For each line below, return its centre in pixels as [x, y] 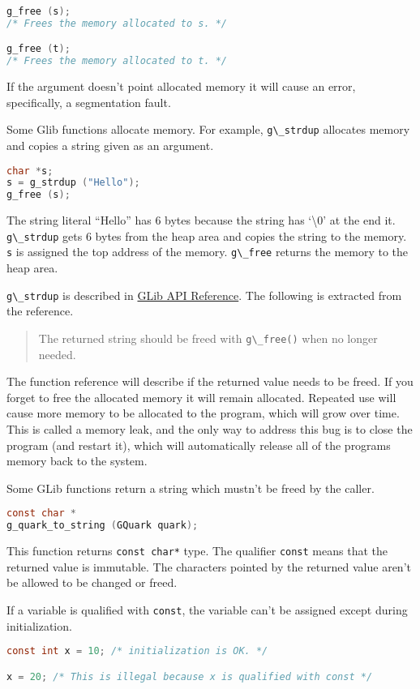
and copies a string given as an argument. [110, 145]
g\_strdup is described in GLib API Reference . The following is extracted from [204, 295]
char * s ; [30, 171]
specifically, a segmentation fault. [89, 102]
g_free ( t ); [39, 49]
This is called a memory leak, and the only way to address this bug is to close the [210, 429]
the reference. [40, 311]
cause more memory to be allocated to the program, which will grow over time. [203, 413]
